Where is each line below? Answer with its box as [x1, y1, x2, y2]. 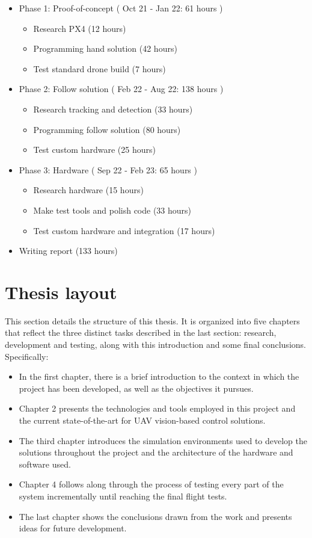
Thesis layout [5, 279, 117, 304]
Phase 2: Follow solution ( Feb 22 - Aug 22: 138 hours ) [19, 82, 224, 95]
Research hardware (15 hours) [33, 184, 144, 196]
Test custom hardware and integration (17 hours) [33, 224, 215, 237]
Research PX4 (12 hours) [33, 22, 126, 34]
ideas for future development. [19, 522, 127, 534]
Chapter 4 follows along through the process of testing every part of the [19, 478, 284, 490]
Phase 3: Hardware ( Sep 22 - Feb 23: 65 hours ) [19, 163, 197, 176]
